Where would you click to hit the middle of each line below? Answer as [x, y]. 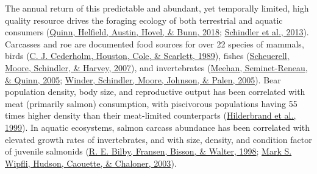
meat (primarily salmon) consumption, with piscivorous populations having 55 [151, 103]
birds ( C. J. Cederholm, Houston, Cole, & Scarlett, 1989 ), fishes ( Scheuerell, [147, 56]
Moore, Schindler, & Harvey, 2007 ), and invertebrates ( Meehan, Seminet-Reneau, [156, 67]
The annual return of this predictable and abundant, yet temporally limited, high [157, 8]
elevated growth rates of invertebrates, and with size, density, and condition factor [158, 139]
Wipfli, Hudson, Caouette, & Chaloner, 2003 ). [91, 163]
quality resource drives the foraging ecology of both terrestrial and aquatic [144, 20]
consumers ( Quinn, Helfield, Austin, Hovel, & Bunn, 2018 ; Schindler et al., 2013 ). [157, 32]
